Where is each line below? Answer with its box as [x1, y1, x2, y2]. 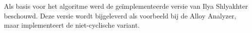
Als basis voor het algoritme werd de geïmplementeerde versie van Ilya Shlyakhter [4, 1, 248, 11]
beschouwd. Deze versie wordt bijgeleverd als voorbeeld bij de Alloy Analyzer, [4, 10, 236, 20]
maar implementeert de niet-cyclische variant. [4, 20, 140, 30]
